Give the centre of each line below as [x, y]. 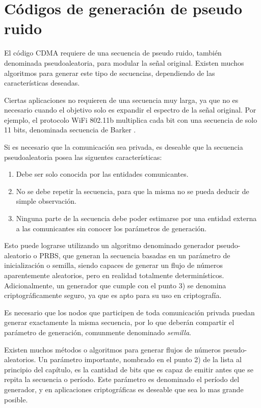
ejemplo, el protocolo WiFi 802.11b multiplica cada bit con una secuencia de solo [131, 119]
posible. [16, 399]
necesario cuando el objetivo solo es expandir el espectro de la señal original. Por [130, 110]
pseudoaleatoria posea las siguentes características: [83, 157]
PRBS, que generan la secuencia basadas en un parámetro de [135, 255]
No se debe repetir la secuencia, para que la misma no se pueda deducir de [133, 191]
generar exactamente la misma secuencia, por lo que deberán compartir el [119, 322]
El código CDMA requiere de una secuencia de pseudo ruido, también [113, 53]
